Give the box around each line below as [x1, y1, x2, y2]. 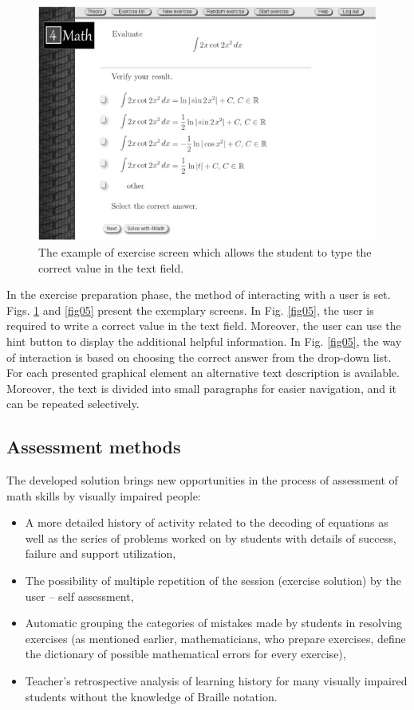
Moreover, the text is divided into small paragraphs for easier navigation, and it [6, 379, 397, 396]
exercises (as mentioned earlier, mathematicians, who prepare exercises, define [25, 630, 406, 646]
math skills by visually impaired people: [6, 487, 201, 504]
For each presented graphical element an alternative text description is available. [6, 364, 400, 381]
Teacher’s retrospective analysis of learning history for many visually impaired [25, 673, 408, 689]
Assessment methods [6, 434, 181, 459]
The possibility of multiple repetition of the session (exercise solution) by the [25, 572, 401, 589]
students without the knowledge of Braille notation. [25, 688, 278, 704]
